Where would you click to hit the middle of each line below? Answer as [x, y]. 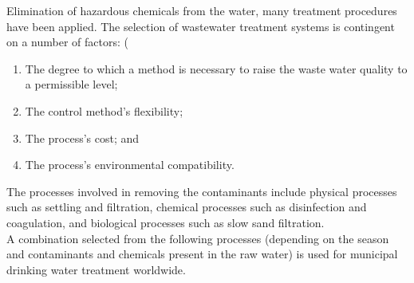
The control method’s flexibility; [104, 110]
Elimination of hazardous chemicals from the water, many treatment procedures [202, 10]
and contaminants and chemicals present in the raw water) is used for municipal [202, 254]
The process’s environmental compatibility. [130, 165]
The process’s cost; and [82, 138]
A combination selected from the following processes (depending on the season [198, 238]
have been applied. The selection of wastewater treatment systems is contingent [201, 26]
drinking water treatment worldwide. [96, 269]
